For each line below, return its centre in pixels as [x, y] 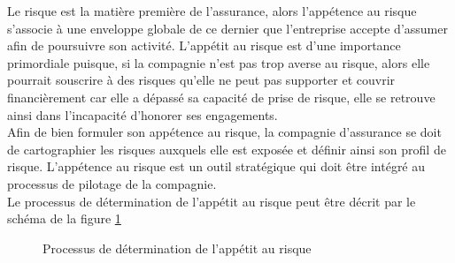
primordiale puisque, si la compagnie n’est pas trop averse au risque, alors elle [219, 62]
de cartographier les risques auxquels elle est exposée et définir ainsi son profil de [227, 149]
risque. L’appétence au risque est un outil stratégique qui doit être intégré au [216, 166]
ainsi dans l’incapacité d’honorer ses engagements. [143, 114]
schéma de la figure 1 [64, 218]
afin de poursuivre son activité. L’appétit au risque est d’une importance [204, 45]
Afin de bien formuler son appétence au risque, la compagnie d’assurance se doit [224, 132]
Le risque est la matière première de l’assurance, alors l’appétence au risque [212, 11]
